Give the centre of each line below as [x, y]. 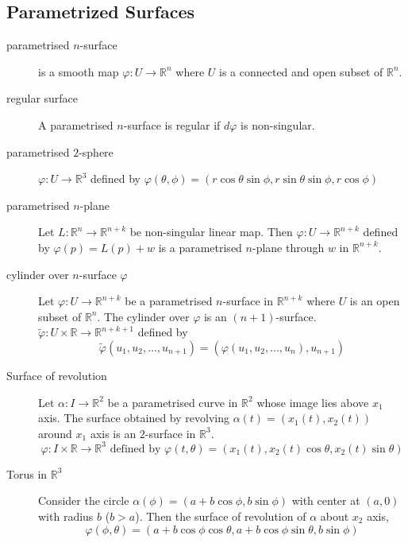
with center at [326, 500]
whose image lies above [313, 402]
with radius [66, 516]
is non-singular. [278, 124]
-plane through [288, 247]
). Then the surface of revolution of [221, 516]
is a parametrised [200, 247]
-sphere [96, 151]
